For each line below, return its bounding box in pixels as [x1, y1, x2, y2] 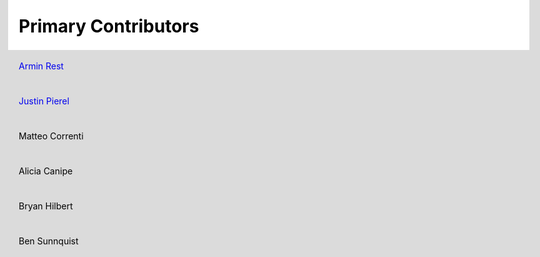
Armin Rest [18, 60, 64, 72]
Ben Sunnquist [18, 235, 79, 247]
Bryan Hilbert [18, 200, 74, 212]
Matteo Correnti [18, 130, 84, 142]
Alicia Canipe [18, 165, 74, 177]
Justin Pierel [18, 95, 70, 107]
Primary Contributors [18, 15, 200, 37]
